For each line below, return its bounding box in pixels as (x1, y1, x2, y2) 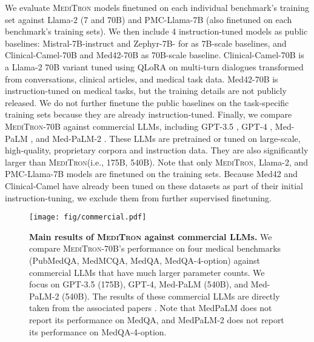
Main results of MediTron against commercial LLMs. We (29, 230, 272, 243)
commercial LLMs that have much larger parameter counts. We (29, 266, 265, 278)
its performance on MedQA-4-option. (29, 325, 167, 338)
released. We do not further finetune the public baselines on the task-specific (5, 96, 289, 109)
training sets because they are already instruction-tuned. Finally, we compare (5, 108, 292, 121)
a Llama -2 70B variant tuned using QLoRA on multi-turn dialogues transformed (5, 60, 304, 73)
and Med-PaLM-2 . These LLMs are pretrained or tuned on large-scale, (35, 132, 301, 144)
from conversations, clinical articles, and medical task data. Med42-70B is (5, 72, 278, 85)
